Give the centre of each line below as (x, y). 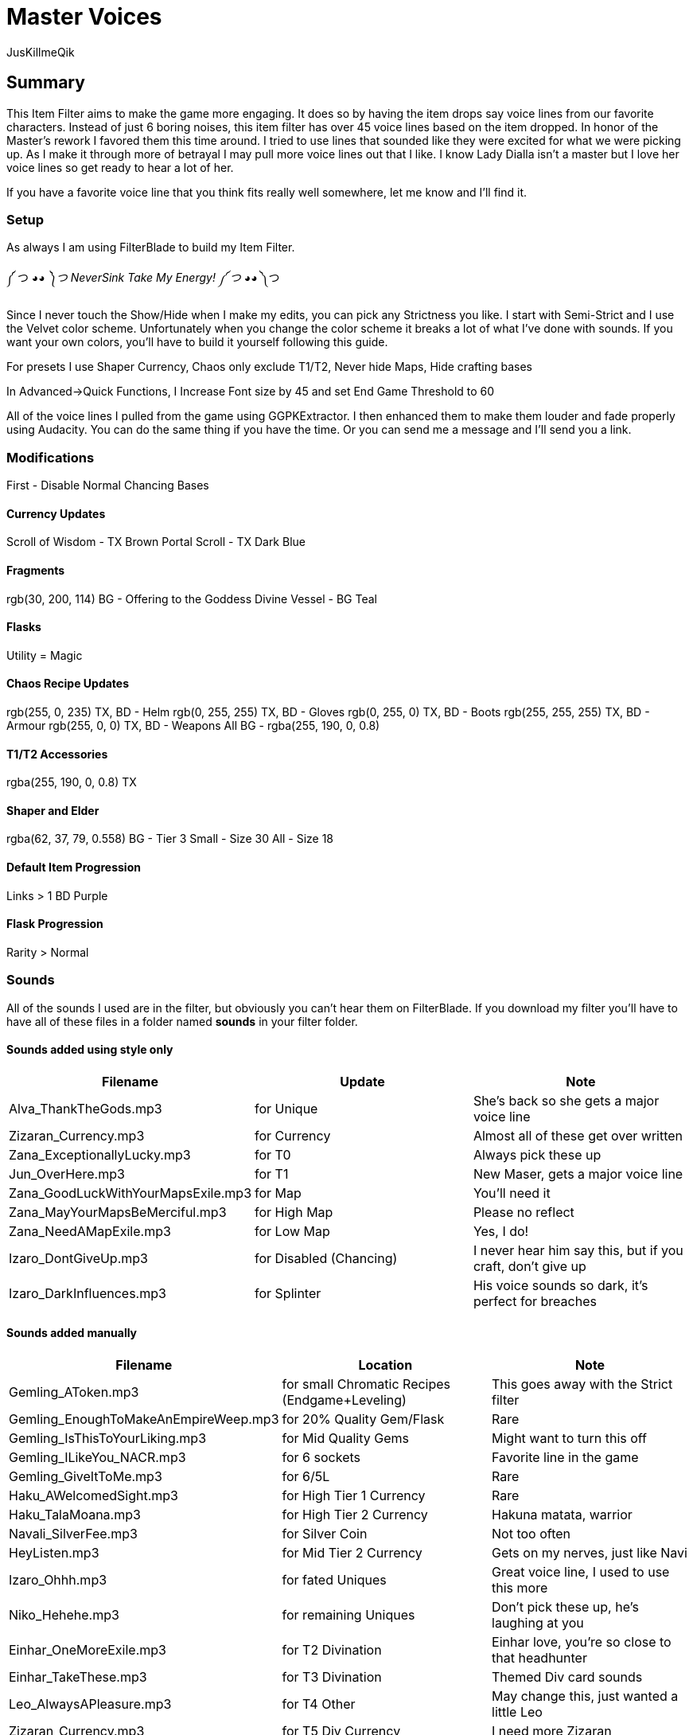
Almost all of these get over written (578, 1135)
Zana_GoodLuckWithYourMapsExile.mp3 (130, 1193)
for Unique (286, 1108)
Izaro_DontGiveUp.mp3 (78, 1258)
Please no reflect (524, 1212)
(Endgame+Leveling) (344, 1400)
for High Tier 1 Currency (354, 1496)
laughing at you (538, 1623)
